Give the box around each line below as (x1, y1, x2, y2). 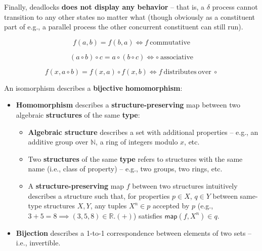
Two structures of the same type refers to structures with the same (28, 153, 243, 164)
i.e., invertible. (16, 237, 61, 248)
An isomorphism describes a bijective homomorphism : (4, 82, 183, 93)
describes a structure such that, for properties (28, 190, 170, 201)
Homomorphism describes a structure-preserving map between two (16, 99, 240, 110)
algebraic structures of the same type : (16, 109, 140, 120)
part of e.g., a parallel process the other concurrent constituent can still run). (4, 21, 243, 32)
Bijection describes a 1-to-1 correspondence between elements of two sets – (16, 227, 252, 238)
